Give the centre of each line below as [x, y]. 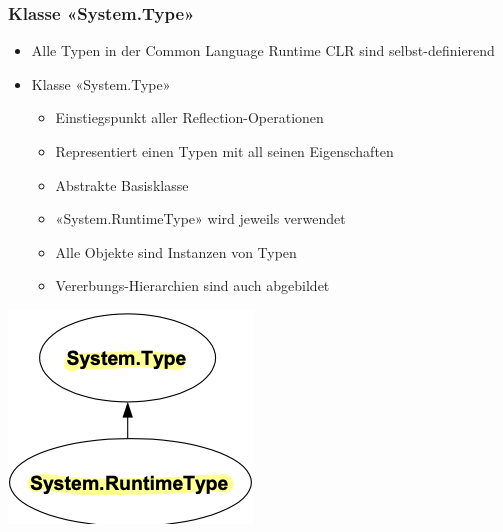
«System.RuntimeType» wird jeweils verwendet [200, 218]
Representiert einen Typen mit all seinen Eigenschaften [224, 151]
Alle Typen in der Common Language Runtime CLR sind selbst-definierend [263, 50]
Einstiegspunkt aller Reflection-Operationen [189, 117]
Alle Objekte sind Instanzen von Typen [176, 251]
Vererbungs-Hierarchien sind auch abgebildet [192, 285]
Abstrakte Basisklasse [122, 184]
